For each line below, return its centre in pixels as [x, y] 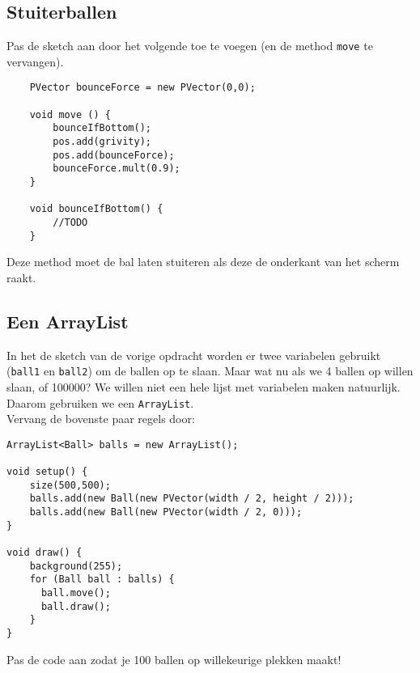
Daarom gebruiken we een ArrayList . [100, 402]
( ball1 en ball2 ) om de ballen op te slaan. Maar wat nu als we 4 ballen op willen [210, 371]
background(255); [76, 566]
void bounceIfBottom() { [96, 209]
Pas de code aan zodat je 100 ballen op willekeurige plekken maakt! [174, 659]
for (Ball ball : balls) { [102, 580]
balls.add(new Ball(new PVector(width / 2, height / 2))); [192, 499]
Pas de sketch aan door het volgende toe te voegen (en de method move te [190, 46]
